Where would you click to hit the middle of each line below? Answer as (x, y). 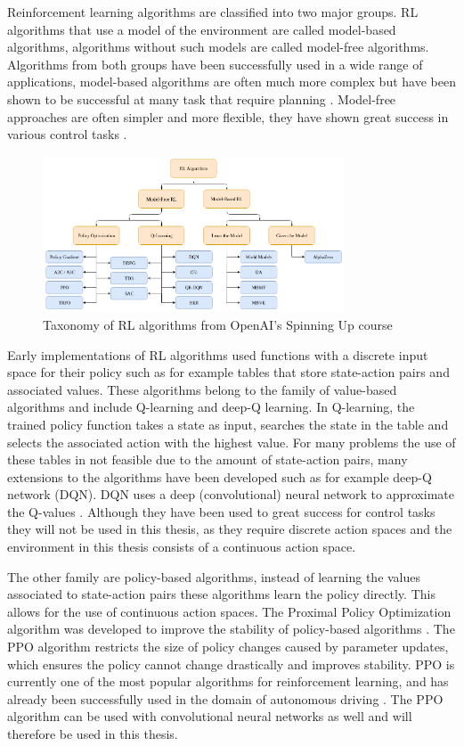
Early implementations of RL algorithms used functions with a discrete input (218, 354)
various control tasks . (67, 134)
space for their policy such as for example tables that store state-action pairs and (228, 372)
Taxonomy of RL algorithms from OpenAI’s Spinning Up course (218, 324)
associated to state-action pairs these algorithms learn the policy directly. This (221, 594)
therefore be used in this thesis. (93, 734)
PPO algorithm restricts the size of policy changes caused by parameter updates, (228, 647)
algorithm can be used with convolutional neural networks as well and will (210, 716)
